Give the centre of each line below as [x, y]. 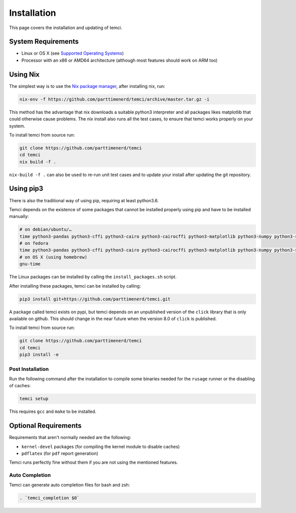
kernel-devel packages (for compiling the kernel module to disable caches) [101, 446]
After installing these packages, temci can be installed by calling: [75, 286]
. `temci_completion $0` [50, 498]
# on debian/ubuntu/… [46, 230]
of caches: [20, 386]
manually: [19, 217]
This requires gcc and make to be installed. [53, 411]
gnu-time [30, 264]
